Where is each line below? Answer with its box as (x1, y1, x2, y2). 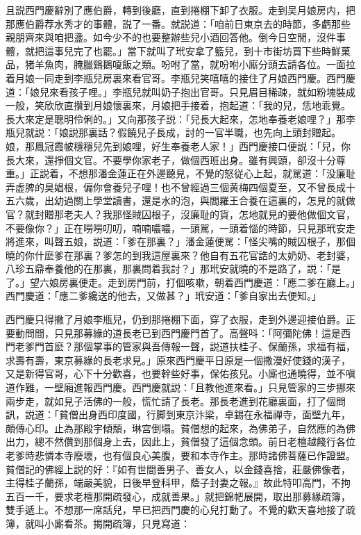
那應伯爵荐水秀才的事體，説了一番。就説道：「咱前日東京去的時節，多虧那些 (6, 16, 351, 31)
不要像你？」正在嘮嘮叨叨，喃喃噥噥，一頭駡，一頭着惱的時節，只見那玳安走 (6, 220, 355, 235)
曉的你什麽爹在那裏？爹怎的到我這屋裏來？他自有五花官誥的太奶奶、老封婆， (6, 247, 355, 262)
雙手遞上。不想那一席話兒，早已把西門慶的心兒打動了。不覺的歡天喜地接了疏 (6, 502, 355, 517)
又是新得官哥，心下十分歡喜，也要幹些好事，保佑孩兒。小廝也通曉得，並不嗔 (6, 366, 355, 381)
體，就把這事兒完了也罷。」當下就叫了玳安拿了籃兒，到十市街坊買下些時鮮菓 (6, 43, 351, 58)
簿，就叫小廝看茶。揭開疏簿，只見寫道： (6, 516, 190, 530)
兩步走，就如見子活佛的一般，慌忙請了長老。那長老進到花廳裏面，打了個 (6, 393, 336, 408)
